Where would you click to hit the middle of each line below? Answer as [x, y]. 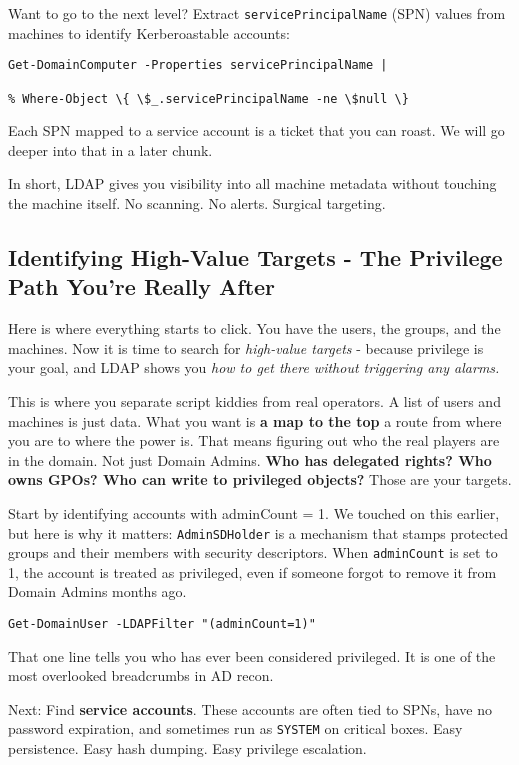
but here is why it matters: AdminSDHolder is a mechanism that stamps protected [258, 532]
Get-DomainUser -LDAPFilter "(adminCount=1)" [162, 624]
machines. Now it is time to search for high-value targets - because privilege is [246, 347]
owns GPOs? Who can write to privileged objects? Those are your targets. [260, 479]
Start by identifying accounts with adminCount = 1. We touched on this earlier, [254, 512]
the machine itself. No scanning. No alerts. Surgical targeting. [197, 203]
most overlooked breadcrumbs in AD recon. [141, 675]
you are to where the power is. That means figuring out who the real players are [254, 440]
